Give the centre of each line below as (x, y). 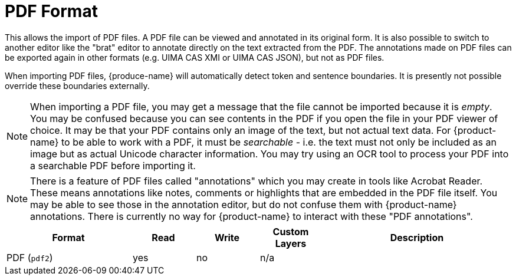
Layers (291, 243)
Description (417, 237)
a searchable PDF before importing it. (113, 165)
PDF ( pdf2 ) (30, 257)
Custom (291, 231)
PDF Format (51, 11)
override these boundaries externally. (77, 85)
